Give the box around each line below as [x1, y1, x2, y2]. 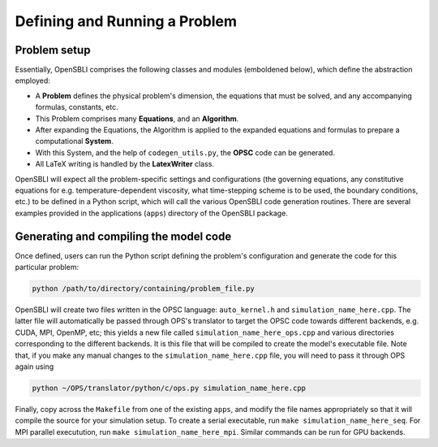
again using [15, 362, 54, 371]
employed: [15, 76, 50, 85]
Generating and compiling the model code [15, 229, 232, 243]
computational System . [35, 137, 114, 146]
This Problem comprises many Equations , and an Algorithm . [35, 114, 239, 124]
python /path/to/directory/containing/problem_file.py [32, 284, 255, 293]
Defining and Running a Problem [15, 12, 238, 30]
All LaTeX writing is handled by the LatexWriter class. [35, 159, 215, 169]
